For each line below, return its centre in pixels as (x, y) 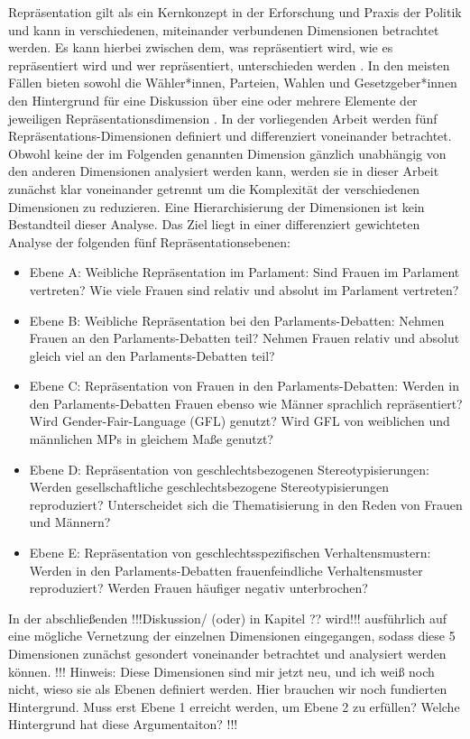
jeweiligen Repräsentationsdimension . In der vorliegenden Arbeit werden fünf (223, 118)
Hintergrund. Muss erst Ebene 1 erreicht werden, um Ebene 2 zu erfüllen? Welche (234, 706)
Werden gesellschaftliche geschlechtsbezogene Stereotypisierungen (209, 487)
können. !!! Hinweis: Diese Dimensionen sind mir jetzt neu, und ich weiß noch (221, 671)
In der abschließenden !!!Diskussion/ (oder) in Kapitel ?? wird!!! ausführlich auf (228, 618)
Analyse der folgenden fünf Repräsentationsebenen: (149, 241)
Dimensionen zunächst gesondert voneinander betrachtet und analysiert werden (227, 653)
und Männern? (70, 522)
